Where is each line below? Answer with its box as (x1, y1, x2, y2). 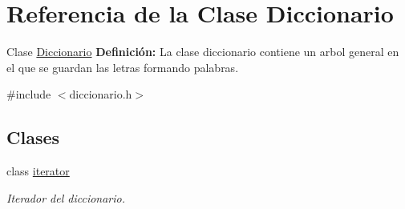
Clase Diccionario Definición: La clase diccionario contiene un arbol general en (6, 43, 399, 60)
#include (6, 86, 51, 102)
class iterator (6, 163, 70, 179)
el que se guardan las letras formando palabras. (6, 58, 239, 75)
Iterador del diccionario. (6, 189, 126, 206)
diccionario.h (69, 86, 132, 102)
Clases (6, 125, 60, 150)
